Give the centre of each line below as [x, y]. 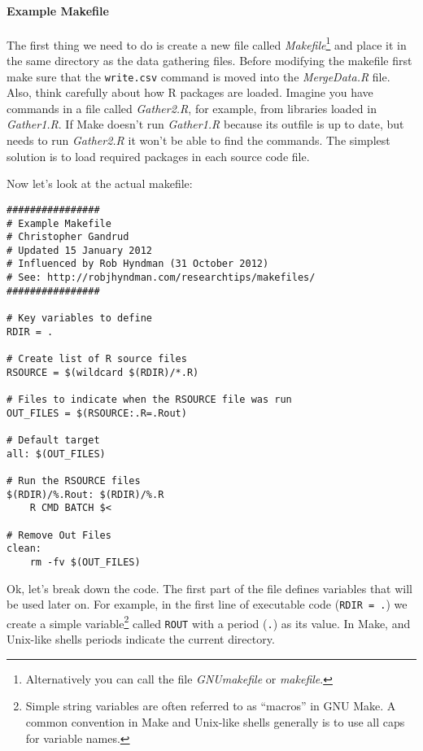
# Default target [53, 441]
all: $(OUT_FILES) [56, 454]
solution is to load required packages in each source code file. [158, 156]
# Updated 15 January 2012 [79, 250]
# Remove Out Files [59, 535]
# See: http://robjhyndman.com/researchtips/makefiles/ [161, 278]
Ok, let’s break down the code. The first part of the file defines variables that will [210, 588]
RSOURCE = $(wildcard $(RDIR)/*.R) [103, 372]
